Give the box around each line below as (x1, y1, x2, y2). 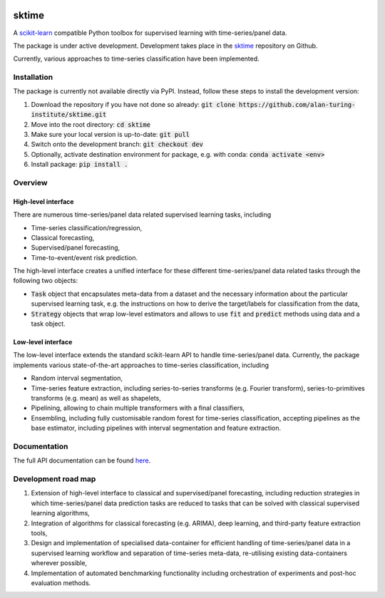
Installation (13, 72, 53, 82)
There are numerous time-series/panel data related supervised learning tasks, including (13, 210, 271, 219)
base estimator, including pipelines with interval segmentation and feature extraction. (31, 424, 282, 433)
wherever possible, (31, 559, 88, 567)
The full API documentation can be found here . (13, 456, 151, 465)
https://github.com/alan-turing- (239, 100, 356, 108)
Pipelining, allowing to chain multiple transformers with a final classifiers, (31, 403, 245, 413)
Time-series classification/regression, (31, 223, 143, 232)
